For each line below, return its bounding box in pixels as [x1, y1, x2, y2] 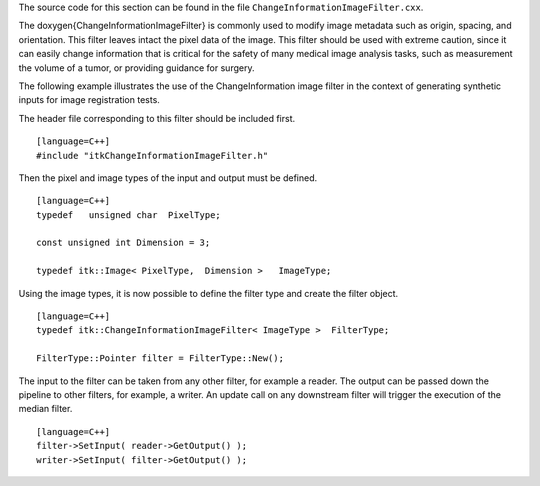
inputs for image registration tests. [18, 94, 160, 106]
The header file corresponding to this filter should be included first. [18, 112, 295, 124]
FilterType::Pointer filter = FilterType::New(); [36, 353, 285, 364]
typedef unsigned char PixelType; [36, 209, 222, 220]
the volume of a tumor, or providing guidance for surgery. [18, 61, 255, 74]
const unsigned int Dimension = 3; [36, 237, 211, 249]
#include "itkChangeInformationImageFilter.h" [36, 150, 269, 161]
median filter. [18, 403, 73, 415]
